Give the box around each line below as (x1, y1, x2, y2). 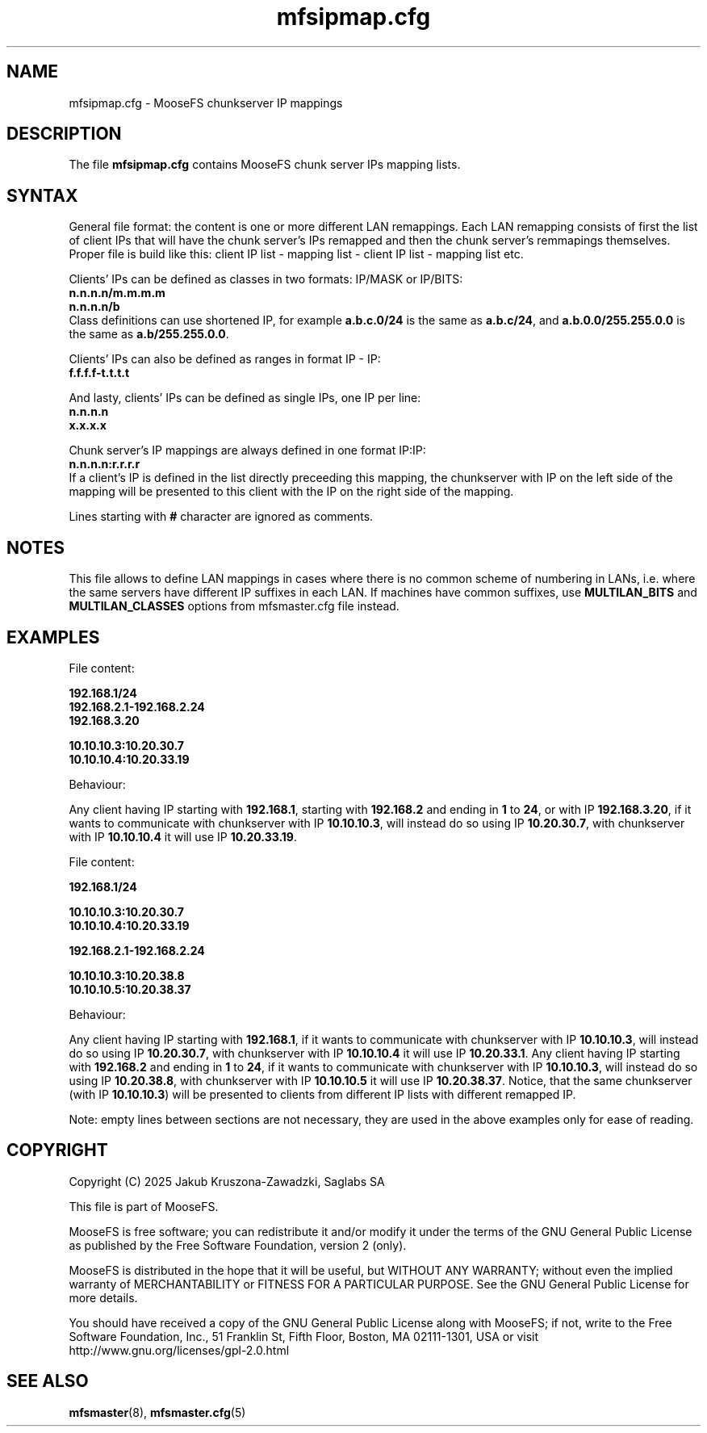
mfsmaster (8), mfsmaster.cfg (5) (69, 1405, 246, 1419)
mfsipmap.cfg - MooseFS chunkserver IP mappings (69, 95, 343, 110)
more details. (69, 1290, 138, 1305)
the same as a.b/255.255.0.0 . (69, 327, 229, 341)
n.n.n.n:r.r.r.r (69, 457, 140, 471)
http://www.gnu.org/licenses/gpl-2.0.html (69, 1343, 290, 1357)
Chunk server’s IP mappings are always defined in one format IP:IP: (69, 443, 426, 458)
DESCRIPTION (6, 124, 122, 145)
